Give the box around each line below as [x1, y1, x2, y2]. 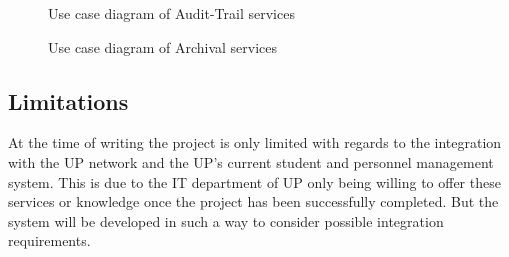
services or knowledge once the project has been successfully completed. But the [8, 191, 499, 212]
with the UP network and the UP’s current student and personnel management [8, 151, 494, 172]
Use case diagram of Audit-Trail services [48, 3, 295, 23]
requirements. [8, 230, 91, 251]
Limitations [8, 85, 129, 116]
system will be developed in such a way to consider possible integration [8, 210, 444, 231]
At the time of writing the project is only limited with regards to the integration [8, 132, 502, 153]
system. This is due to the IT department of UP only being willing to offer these [8, 171, 501, 192]
